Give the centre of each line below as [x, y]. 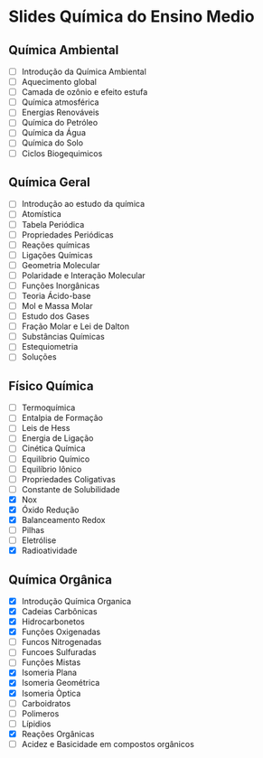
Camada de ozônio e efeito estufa [85, 92]
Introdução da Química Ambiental [84, 71]
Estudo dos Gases [55, 316]
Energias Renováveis [61, 112]
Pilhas [33, 529]
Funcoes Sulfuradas [59, 652]
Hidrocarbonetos [53, 622]
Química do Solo [52, 143]
